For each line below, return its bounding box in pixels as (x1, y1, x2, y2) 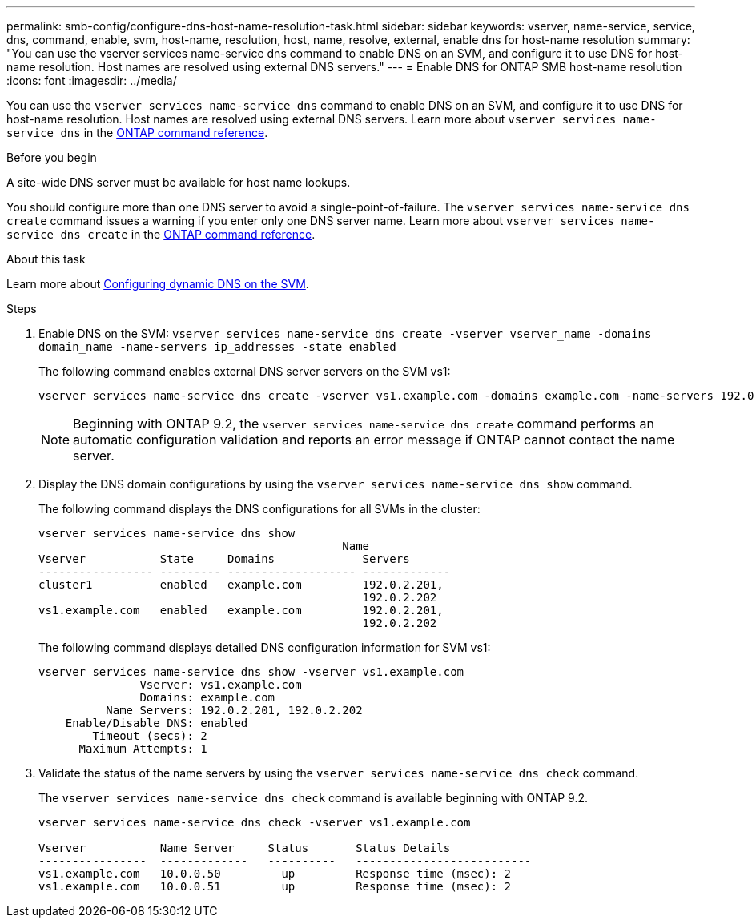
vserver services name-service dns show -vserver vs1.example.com (38, 665, 464, 678)
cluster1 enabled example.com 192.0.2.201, (38, 578, 444, 591)
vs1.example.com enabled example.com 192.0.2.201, (38, 604, 444, 617)
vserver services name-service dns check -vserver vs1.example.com (38, 816, 471, 829)
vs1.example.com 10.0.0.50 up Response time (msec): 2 (38, 867, 512, 880)
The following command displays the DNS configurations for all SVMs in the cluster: (38, 502, 481, 516)
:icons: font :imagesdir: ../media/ (6, 74, 177, 87)
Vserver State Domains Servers (38, 552, 410, 565)
